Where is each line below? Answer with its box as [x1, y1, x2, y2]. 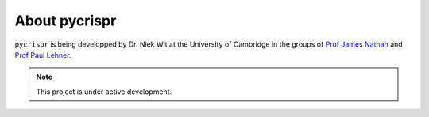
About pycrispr [14, 12, 117, 29]
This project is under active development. [36, 87, 172, 96]
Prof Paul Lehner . [14, 50, 71, 59]
